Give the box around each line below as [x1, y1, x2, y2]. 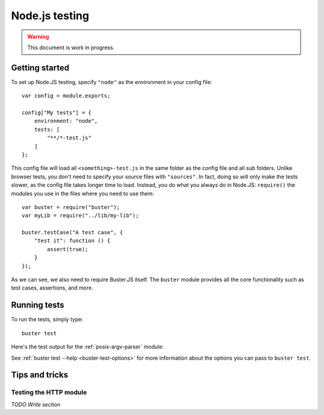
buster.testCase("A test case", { [22, 229, 123, 236]
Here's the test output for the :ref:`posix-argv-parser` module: [11, 343, 164, 351]
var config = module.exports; [22, 92, 111, 99]
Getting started [11, 62, 70, 73]
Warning [27, 33, 49, 40]
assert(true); [47, 246, 89, 252]
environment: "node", [34, 118, 98, 124]
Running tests [11, 300, 65, 310]
